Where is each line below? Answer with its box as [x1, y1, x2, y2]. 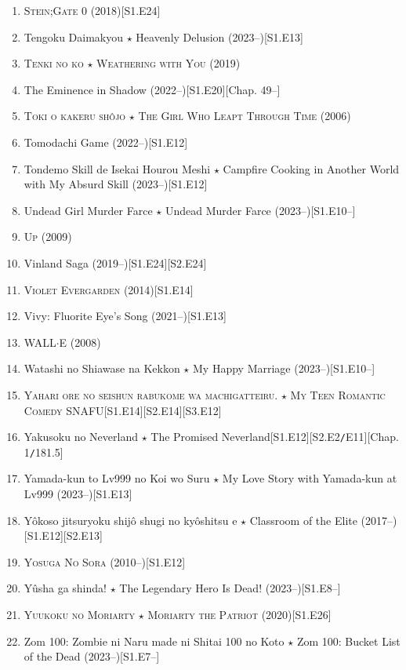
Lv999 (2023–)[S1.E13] [24, 486, 132, 501]
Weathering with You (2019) [96, 55, 241, 71]
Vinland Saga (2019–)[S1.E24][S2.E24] [24, 254, 207, 271]
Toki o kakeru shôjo [24, 107, 126, 124]
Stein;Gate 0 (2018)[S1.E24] [24, 2, 161, 18]
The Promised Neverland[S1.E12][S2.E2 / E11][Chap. [150, 428, 399, 445]
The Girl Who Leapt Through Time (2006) [138, 107, 351, 124]
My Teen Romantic [290, 386, 386, 402]
